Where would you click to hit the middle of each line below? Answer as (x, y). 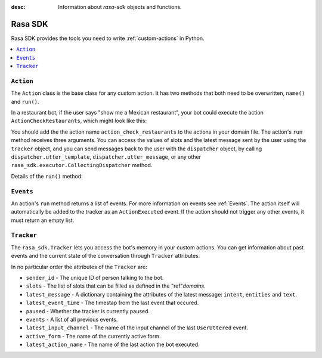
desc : (18, 7)
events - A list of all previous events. (72, 319)
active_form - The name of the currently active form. (93, 336)
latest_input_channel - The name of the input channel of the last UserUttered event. (137, 328)
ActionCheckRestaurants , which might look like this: (79, 121)
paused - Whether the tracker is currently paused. (88, 311)
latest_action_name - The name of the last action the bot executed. (113, 345)
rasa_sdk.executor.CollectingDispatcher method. (82, 165)
